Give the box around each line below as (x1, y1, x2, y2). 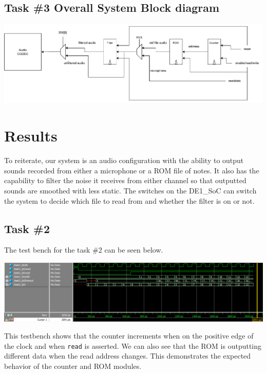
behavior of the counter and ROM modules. (4, 361, 142, 371)
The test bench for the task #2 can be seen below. (4, 244, 163, 255)
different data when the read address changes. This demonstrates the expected (4, 350, 251, 361)
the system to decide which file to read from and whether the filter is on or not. (4, 195, 255, 206)
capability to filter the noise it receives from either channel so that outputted (4, 175, 246, 186)
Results (4, 125, 58, 146)
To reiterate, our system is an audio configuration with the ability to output (4, 155, 244, 166)
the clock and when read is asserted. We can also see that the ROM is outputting (4, 340, 262, 351)
